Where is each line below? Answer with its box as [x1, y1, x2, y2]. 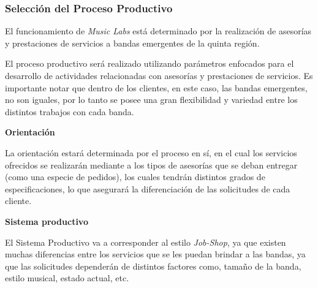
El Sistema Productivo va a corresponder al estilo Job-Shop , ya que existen [5, 235, 286, 248]
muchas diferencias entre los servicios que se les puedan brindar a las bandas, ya [5, 248, 306, 260]
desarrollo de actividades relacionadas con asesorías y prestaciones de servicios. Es [5, 69, 313, 81]
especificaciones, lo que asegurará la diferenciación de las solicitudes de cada [5, 182, 290, 195]
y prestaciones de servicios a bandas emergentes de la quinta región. [5, 36, 260, 49]
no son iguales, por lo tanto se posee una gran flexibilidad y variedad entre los [5, 93, 298, 106]
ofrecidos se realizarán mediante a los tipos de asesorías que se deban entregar [5, 158, 298, 171]
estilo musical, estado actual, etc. [5, 271, 129, 284]
